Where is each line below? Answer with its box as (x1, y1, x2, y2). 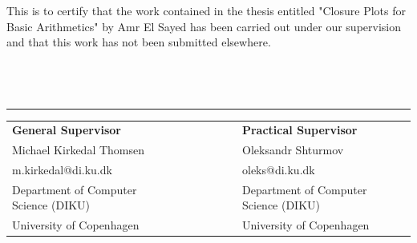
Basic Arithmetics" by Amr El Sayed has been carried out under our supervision (6, 18, 402, 34)
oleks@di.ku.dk (241, 161, 315, 177)
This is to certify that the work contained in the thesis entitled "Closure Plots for (6, 2, 406, 18)
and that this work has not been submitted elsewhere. (6, 34, 271, 50)
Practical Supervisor (241, 121, 358, 138)
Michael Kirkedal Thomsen (12, 141, 145, 158)
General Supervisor (12, 121, 121, 138)
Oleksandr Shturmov (241, 141, 344, 158)
